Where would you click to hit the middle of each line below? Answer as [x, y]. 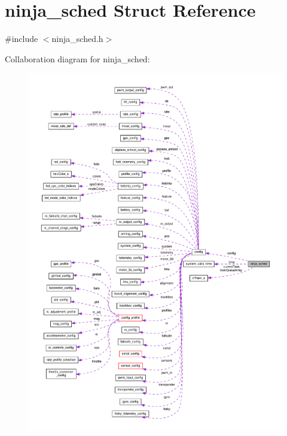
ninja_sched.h [77, 39]
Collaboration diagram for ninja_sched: [77, 58]
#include [22, 39]
